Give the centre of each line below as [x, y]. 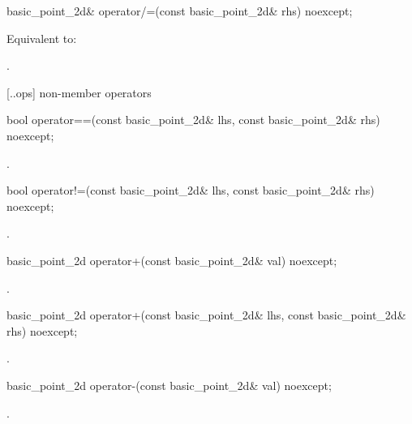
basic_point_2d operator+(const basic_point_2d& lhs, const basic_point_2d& [206, 315]
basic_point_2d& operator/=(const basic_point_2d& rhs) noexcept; [180, 11]
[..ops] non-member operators [79, 92]
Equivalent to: [42, 38]
